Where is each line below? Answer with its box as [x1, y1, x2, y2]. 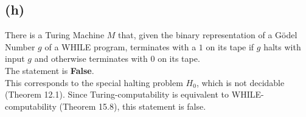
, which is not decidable [196, 76, 285, 89]
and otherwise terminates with [34, 52, 148, 65]
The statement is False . [5, 64, 94, 76]
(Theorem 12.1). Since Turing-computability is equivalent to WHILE [5, 88, 261, 101]
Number [5, 40, 35, 53]
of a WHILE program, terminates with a [44, 40, 196, 53]
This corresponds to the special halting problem [5, 76, 183, 89]
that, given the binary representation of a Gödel [118, 28, 297, 41]
